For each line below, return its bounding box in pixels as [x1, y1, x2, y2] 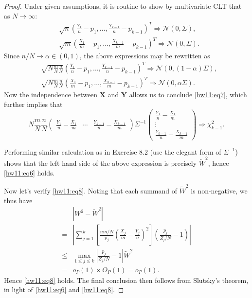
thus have [4, 195, 33, 205]
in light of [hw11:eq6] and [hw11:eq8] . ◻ [4, 284, 124, 295]
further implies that [4, 99, 63, 109]
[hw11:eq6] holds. [4, 167, 55, 177]
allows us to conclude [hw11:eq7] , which [129, 89, 247, 100]
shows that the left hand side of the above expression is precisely [4, 158, 197, 168]
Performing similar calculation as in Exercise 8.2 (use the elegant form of [4, 146, 221, 157]
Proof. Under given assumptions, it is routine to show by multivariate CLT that [4, 1, 242, 11]
